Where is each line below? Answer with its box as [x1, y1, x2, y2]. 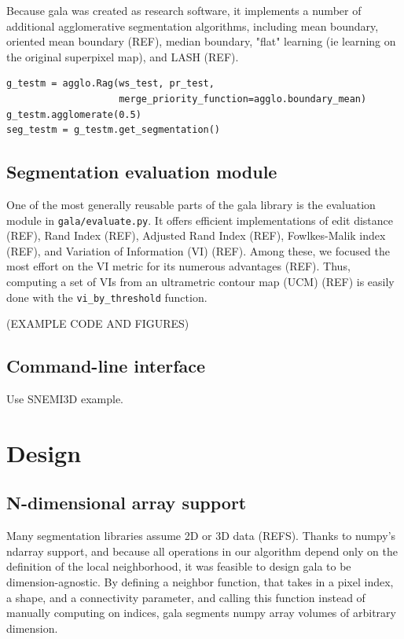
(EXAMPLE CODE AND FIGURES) [6, 315, 189, 332]
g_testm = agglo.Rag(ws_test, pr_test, [6, 78, 215, 90]
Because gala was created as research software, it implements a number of [6, 2, 362, 18]
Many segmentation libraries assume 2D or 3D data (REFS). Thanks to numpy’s [6, 527, 396, 544]
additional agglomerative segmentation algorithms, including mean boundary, [6, 17, 379, 34]
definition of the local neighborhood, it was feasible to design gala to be [6, 558, 351, 575]
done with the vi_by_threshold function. [6, 288, 208, 305]
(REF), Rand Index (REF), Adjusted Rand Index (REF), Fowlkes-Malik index [6, 227, 386, 244]
